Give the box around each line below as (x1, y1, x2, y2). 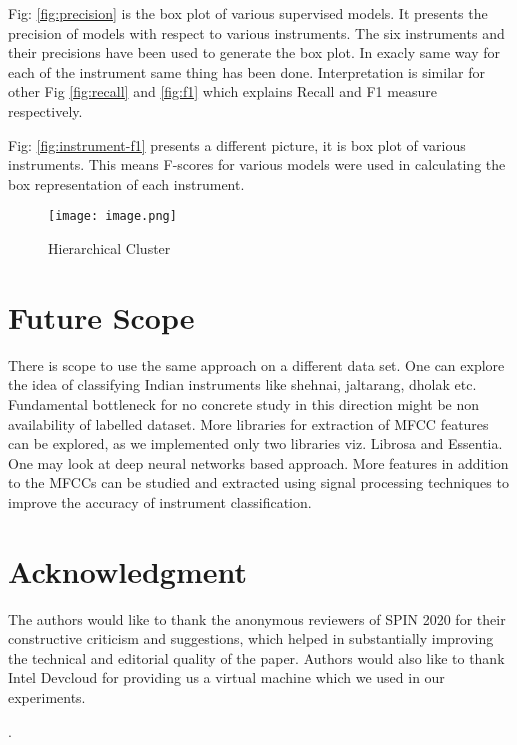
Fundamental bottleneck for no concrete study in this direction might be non (8, 393, 480, 414)
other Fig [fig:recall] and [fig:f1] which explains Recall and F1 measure (8, 81, 438, 102)
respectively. (8, 100, 83, 121)
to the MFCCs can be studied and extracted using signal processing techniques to (8, 472, 509, 493)
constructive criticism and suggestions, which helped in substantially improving (8, 628, 494, 649)
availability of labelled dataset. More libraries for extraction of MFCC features (8, 413, 489, 434)
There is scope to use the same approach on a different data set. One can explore (8, 354, 505, 375)
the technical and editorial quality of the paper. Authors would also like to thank (8, 647, 505, 668)
